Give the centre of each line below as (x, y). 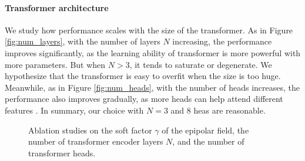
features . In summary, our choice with (74, 110)
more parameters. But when (55, 64)
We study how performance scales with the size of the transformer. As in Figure (149, 30)
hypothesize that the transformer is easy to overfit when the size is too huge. (143, 76)
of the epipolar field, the (205, 130)
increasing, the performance (222, 41)
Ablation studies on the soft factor (90, 130)
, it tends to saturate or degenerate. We (201, 64)
